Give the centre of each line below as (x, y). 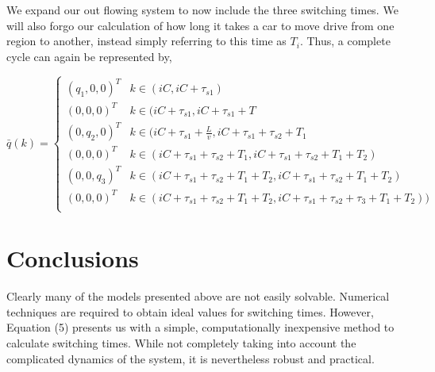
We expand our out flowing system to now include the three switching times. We (202, 10)
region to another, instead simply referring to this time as (146, 41)
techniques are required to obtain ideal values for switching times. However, (190, 311)
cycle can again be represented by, (89, 56)
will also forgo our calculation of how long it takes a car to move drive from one (200, 25)
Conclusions (73, 258)
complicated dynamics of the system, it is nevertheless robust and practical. (191, 358)
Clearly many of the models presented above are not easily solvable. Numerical (198, 296)
